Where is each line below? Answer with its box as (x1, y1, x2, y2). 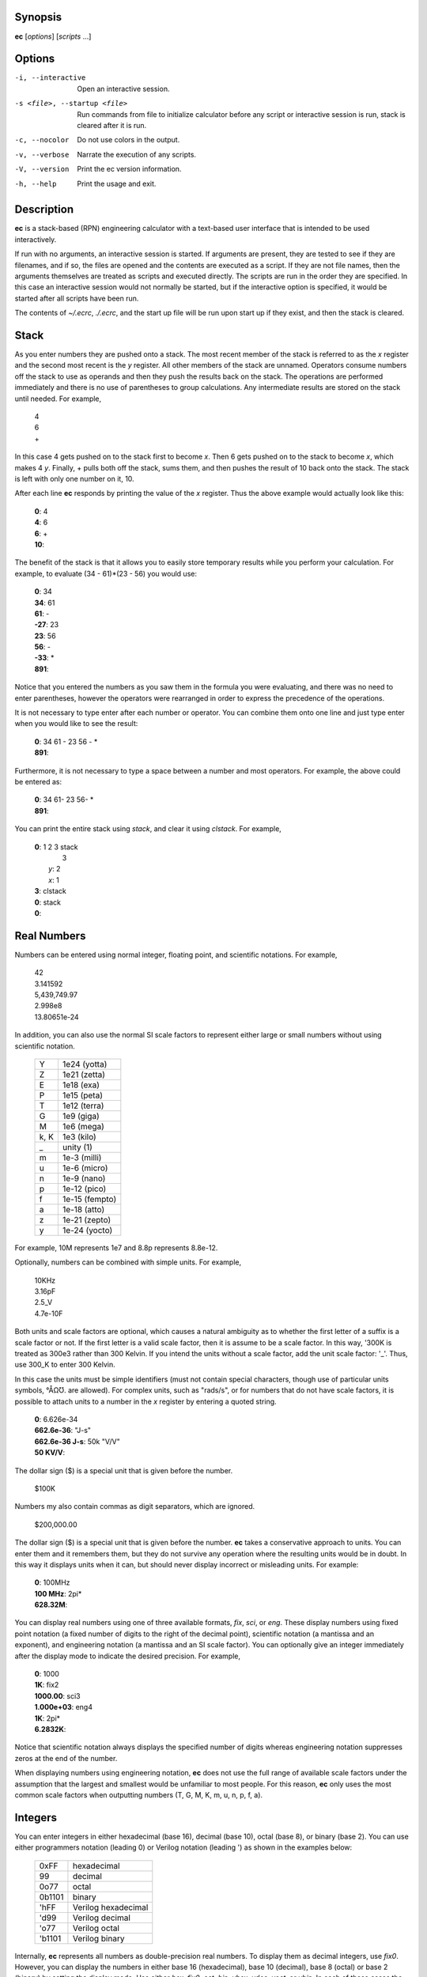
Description (14, 202, 74, 217)
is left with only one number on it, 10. (14, 474, 134, 483)
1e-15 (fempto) (62, 1193, 117, 1204)
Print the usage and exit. (77, 179, 157, 188)
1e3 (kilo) (62, 1131, 96, 1142)
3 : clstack (34, 886, 66, 896)
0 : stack (34, 898, 62, 907)
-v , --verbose (14, 150, 70, 159)
